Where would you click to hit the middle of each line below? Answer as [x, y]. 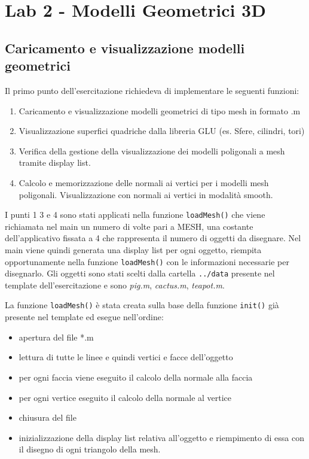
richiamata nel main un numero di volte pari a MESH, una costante [129, 226]
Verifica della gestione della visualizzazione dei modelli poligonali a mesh [152, 151]
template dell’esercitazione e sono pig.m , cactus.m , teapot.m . [115, 285]
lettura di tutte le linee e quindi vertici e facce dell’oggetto [126, 357]
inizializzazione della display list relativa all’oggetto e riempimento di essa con [161, 437]
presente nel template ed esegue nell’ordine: [84, 317]
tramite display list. [55, 162]
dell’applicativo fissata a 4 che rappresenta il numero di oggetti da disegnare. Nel [153, 238]
